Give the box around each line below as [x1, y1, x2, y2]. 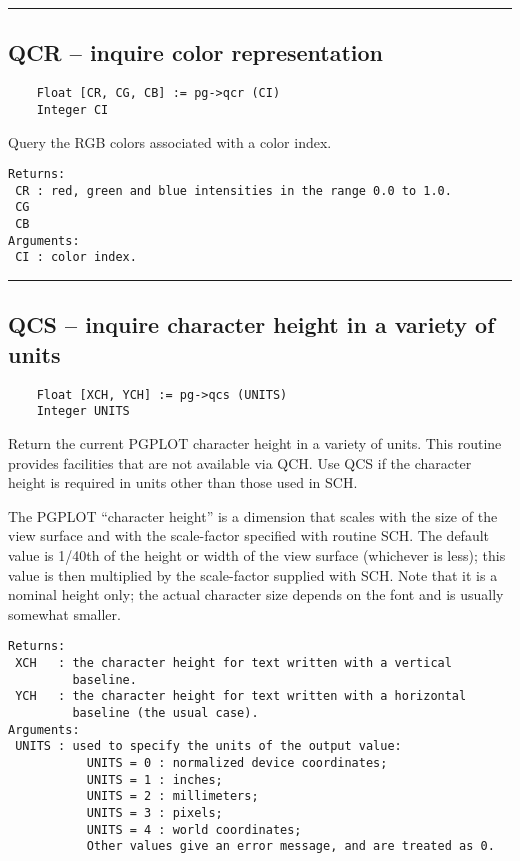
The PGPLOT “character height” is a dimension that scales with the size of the [8, 505, 498, 526]
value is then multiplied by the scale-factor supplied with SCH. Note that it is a [8, 564, 498, 585]
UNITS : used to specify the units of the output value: [15, 739, 402, 754]
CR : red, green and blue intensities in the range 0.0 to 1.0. [15, 183, 452, 198]
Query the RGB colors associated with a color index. [8, 131, 332, 152]
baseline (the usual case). [72, 705, 259, 720]
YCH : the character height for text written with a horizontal [15, 689, 467, 704]
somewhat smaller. [8, 603, 121, 624]
